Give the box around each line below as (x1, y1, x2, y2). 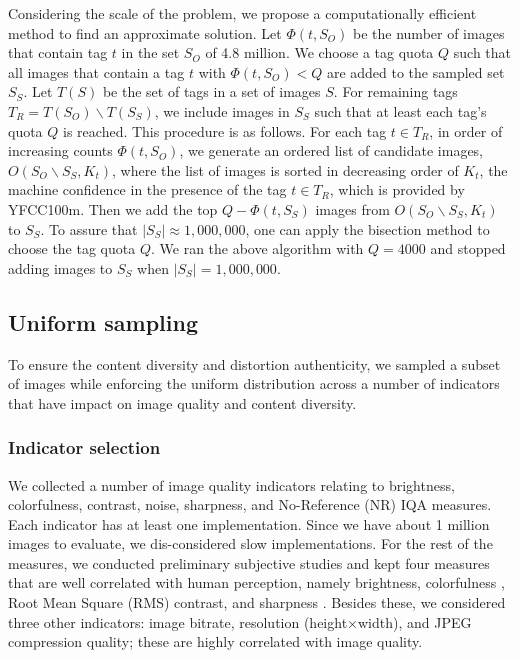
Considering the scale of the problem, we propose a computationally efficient (8, 3, 477, 23)
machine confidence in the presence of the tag (8, 179, 287, 200)
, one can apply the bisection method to (245, 218, 490, 239)
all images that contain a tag (8, 61, 185, 82)
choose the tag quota (8, 238, 136, 259)
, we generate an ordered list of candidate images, (179, 140, 484, 161)
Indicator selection (8, 435, 161, 460)
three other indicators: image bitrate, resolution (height (8, 611, 348, 632)
